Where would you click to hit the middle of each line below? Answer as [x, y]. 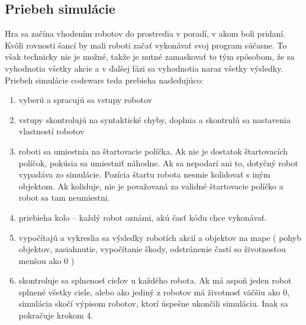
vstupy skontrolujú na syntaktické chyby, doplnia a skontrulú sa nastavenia [154, 119]
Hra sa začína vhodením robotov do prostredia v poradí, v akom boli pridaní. [145, 33]
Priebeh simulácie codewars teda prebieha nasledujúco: [104, 80]
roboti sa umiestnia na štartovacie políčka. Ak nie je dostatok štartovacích [153, 151]
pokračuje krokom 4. [56, 315]
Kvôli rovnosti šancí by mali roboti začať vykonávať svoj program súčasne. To [146, 45]
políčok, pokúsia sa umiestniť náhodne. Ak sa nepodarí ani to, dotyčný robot [158, 162]
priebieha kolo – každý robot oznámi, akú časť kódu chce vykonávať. [143, 217]
